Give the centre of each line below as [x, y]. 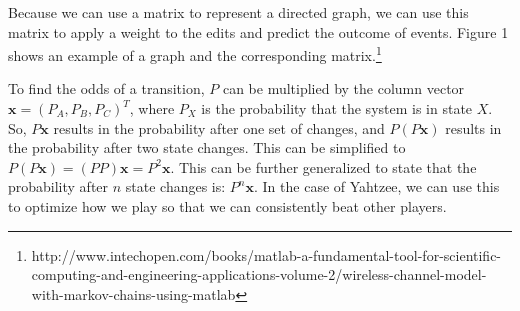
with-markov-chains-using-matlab [133, 293]
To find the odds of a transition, [106, 88]
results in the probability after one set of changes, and [219, 127]
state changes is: [175, 186]
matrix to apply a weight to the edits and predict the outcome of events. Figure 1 [258, 31]
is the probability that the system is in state [337, 108]
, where [152, 108]
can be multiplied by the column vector [343, 88]
